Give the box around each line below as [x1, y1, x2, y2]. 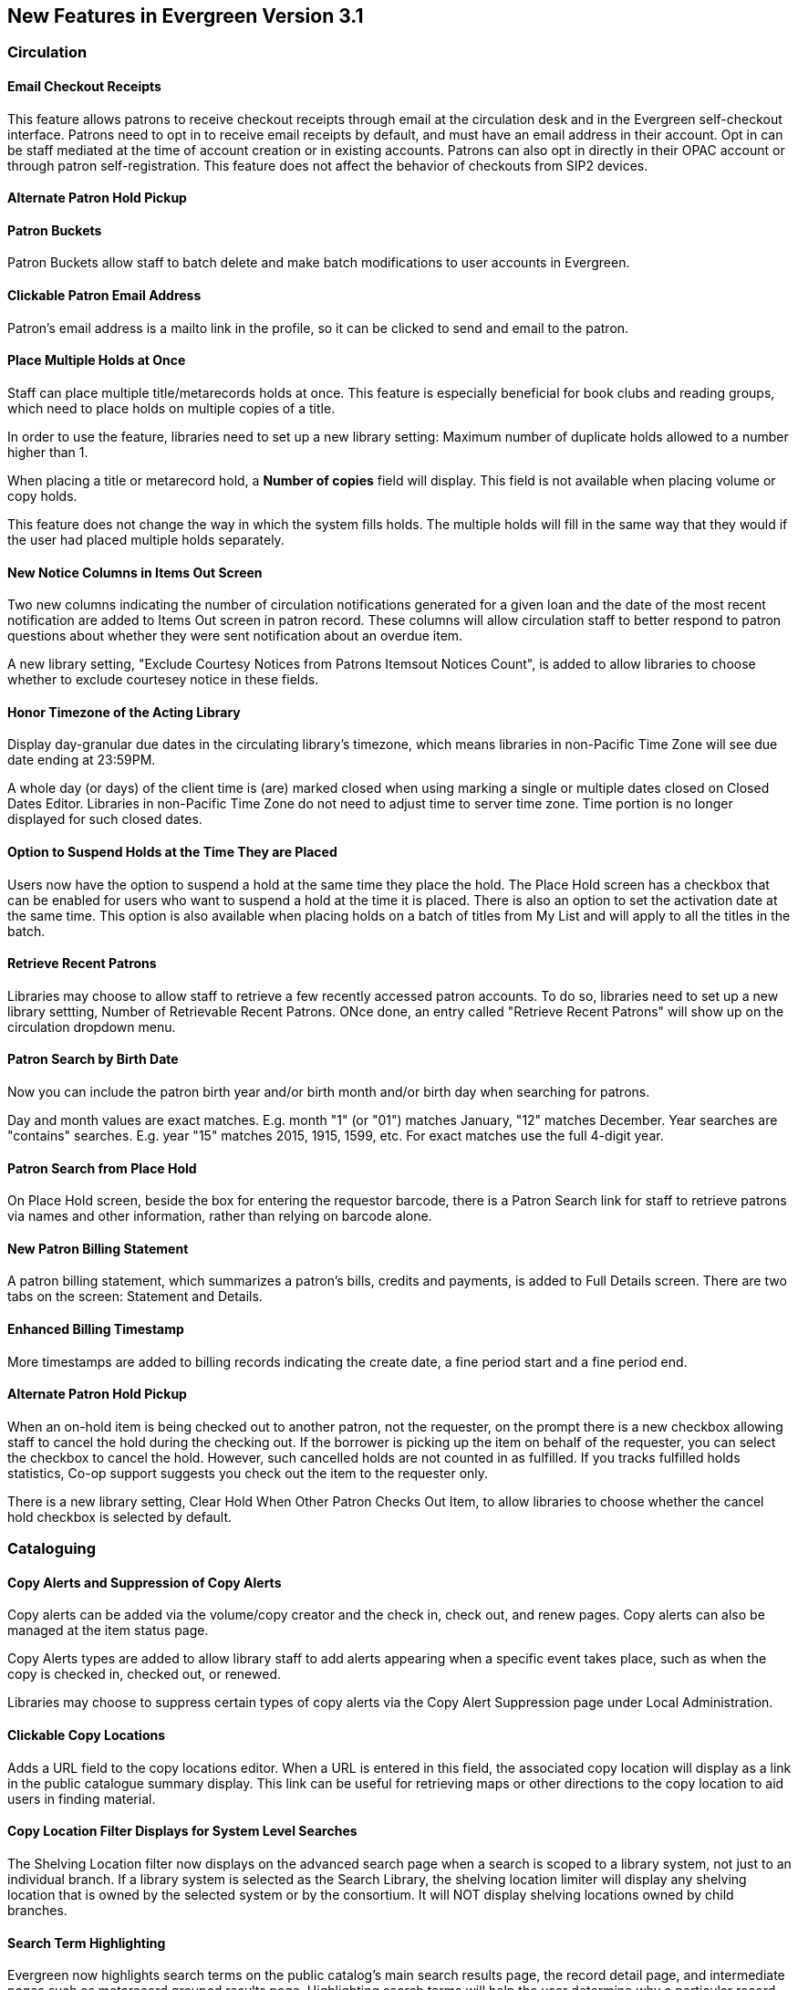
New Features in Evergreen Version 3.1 [7, 5, 364, 27]
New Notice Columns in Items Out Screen [7, 564, 263, 580]
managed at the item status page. [7, 1622, 209, 1639]
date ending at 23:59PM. [7, 752, 156, 768]
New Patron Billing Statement [7, 1240, 189, 1256]
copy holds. [7, 487, 78, 504]
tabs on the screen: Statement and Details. [7, 1288, 263, 1305]
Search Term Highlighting [7, 1934, 166, 1951]
